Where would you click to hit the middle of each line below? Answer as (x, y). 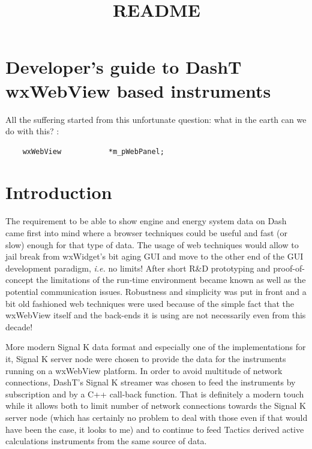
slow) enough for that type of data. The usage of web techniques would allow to (152, 244)
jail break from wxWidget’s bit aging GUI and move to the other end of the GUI (154, 256)
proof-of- (289, 268)
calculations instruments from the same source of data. (106, 441)
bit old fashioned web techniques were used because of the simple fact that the (150, 303)
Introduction (59, 192)
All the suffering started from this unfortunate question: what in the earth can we (156, 119)
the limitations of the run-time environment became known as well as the (171, 280)
